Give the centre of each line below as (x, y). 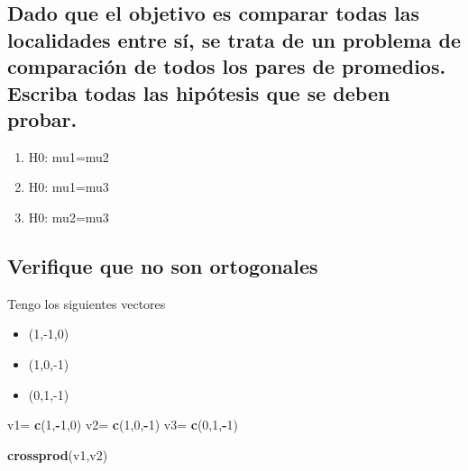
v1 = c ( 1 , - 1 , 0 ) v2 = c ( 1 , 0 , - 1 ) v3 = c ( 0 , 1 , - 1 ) (123, 425)
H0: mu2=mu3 (69, 217)
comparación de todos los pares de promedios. (227, 66)
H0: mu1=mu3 (69, 187)
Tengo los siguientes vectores (87, 303)
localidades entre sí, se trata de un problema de (234, 39)
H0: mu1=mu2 (69, 156)
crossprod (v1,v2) (58, 454)
